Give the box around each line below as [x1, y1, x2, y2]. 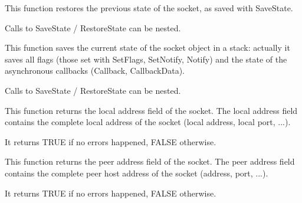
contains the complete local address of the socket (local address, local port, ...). [5, 116, 291, 128]
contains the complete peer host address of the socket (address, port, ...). [5, 166, 268, 179]
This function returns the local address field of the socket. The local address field [5, 104, 298, 116]
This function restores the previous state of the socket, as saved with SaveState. [5, 2, 293, 14]
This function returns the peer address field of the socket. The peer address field [5, 155, 295, 168]
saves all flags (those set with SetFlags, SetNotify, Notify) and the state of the [5, 53, 287, 65]
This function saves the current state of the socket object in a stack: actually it [5, 41, 290, 54]
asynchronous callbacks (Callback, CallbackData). [5, 64, 185, 77]
